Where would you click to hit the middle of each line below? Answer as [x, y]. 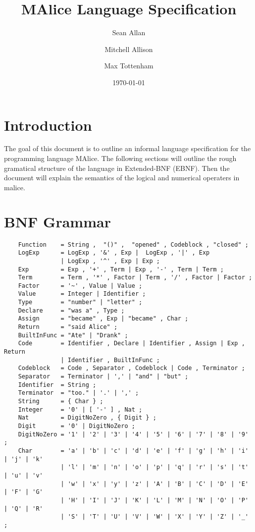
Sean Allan [129, 32]
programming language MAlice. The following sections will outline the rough [120, 158]
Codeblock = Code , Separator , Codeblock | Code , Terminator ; [131, 368]
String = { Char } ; [61, 401]
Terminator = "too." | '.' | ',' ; [78, 393]
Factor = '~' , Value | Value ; [80, 286]
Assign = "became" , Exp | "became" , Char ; [103, 319]
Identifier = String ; [57, 385]
